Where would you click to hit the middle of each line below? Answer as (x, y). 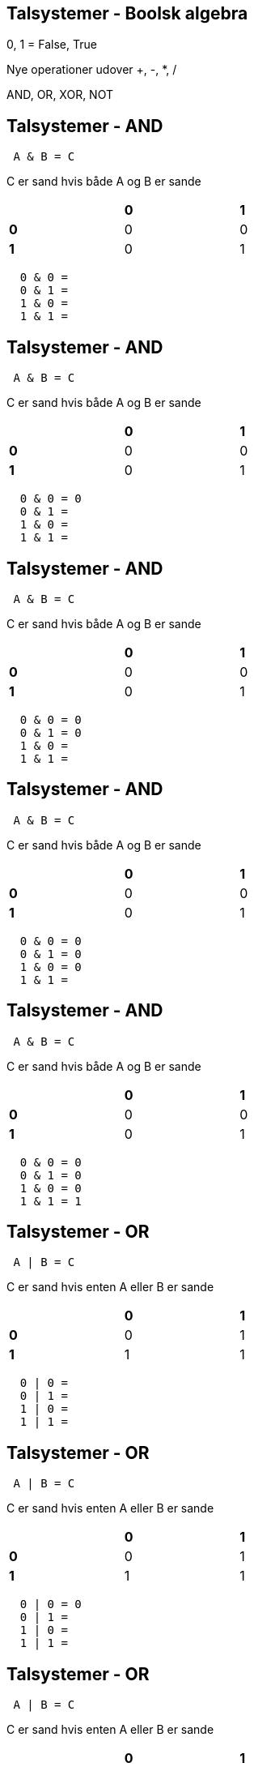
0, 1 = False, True (52, 45)
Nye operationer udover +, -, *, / (92, 70)
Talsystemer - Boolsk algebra (127, 13)
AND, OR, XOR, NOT (60, 95)
